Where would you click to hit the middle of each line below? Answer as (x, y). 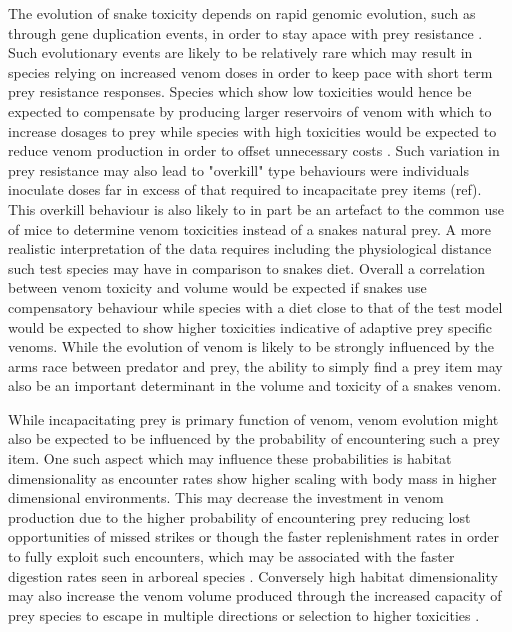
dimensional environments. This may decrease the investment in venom (226, 497)
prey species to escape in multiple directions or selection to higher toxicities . (244, 614)
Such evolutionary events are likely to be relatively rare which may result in (240, 52)
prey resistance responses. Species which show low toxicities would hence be (240, 91)
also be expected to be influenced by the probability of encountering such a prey (254, 438)
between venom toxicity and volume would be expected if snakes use (217, 287)
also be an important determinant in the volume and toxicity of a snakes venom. (255, 385)
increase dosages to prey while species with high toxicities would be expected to (252, 130)
